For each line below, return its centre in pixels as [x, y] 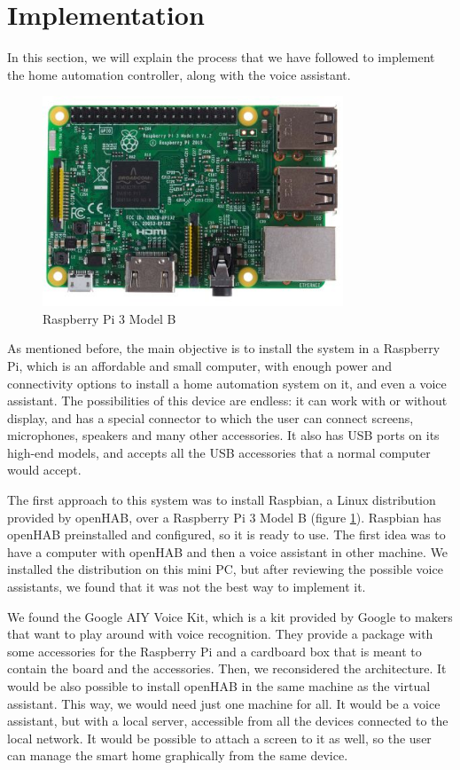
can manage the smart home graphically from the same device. [178, 755]
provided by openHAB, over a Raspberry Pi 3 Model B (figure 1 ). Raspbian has [224, 517]
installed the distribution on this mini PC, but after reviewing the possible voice [225, 569]
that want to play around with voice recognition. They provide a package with [220, 634]
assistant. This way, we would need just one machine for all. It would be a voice [224, 703]
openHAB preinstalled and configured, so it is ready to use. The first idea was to [226, 534]
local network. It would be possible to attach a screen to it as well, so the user [219, 738]
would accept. [44, 470]
